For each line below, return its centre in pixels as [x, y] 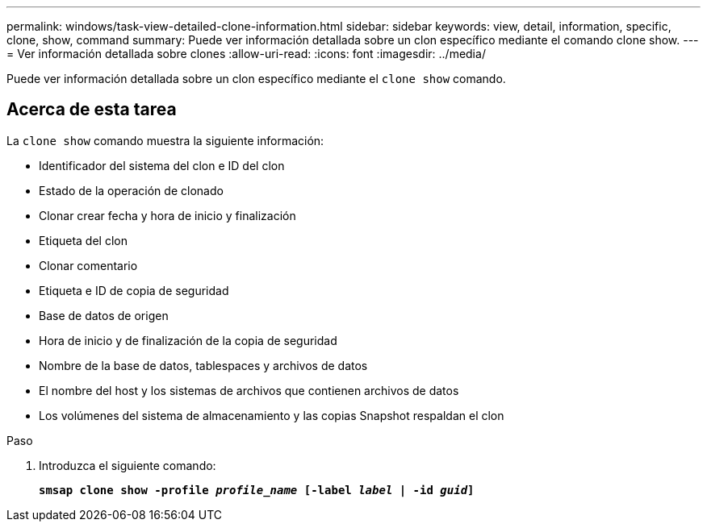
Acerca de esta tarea [92, 110]
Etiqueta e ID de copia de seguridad [134, 290]
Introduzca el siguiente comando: [128, 465]
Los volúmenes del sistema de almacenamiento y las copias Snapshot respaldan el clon [272, 415]
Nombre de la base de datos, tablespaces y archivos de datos [203, 365]
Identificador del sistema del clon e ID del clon [162, 165]
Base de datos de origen [104, 315]
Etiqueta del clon [83, 240]
